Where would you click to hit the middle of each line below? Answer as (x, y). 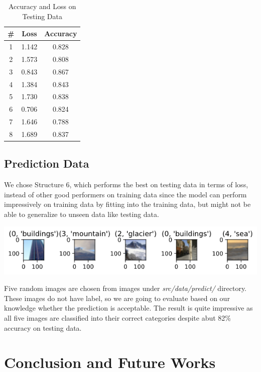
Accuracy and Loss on (42, 6)
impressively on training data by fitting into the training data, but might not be (127, 204)
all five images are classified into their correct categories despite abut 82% (118, 318)
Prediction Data (47, 163)
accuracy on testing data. (43, 327)
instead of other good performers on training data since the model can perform (125, 194)
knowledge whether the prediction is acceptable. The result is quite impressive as (128, 308)
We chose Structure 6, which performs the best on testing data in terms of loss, (126, 184)
